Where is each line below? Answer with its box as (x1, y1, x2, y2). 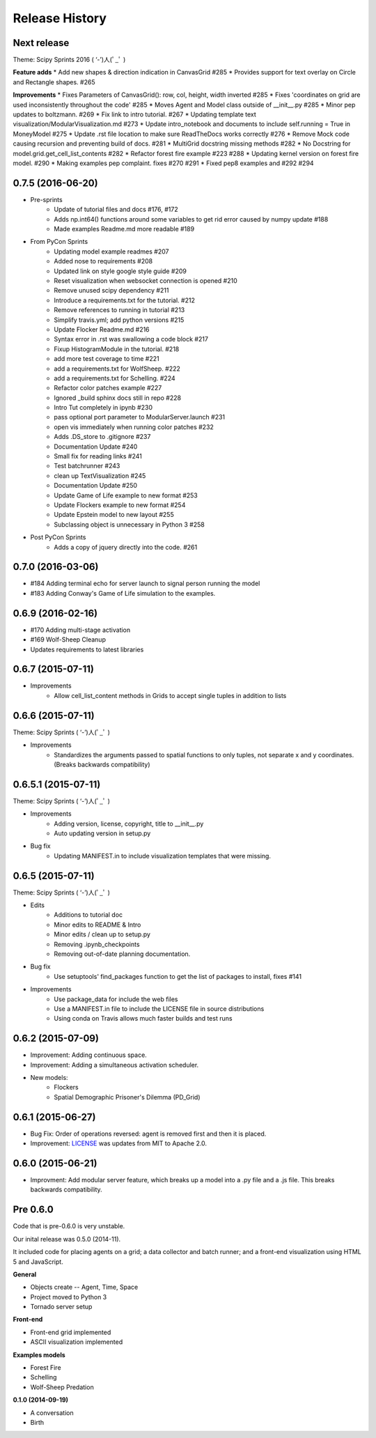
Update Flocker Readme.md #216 (54, 325, 150, 334)
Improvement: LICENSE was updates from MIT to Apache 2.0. (30, 1139, 207, 1147)
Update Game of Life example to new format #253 (54, 491, 198, 500)
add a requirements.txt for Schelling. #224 (54, 373, 175, 382)
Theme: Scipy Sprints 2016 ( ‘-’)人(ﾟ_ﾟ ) (13, 56, 126, 64)
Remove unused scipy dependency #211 (54, 286, 169, 295)
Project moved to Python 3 (30, 1292, 107, 1301)
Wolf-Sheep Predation (30, 1383, 94, 1391)
